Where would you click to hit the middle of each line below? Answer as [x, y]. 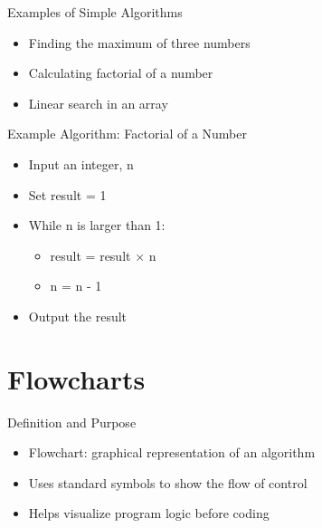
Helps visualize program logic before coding [149, 513]
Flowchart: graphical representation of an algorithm [172, 452]
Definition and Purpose [72, 422]
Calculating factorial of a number [121, 73]
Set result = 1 [67, 194]
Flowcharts [76, 378]
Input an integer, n [81, 163]
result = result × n [103, 255]
